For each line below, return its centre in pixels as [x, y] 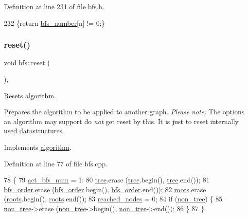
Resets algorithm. [30, 95]
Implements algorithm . [38, 147]
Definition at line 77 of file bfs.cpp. [56, 163]
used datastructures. [34, 131]
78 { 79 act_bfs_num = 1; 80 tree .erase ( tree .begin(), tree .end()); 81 [107, 180]
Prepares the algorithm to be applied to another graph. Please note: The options [124, 112]
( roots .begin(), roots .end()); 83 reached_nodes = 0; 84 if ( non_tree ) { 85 [113, 199]
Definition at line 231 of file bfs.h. [54, 6]
